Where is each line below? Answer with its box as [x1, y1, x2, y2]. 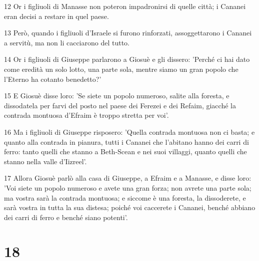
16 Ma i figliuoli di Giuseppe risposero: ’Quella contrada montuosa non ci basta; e [4, 126, 255, 137]
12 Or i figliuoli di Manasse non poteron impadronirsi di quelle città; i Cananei [4, 1, 246, 11]
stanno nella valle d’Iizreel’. [4, 156, 87, 166]
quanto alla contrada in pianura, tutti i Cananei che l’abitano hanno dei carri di [4, 136, 249, 147]
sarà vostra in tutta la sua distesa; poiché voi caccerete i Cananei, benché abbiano [4, 202, 255, 213]
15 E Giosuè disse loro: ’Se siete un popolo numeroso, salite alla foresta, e [4, 90, 229, 101]
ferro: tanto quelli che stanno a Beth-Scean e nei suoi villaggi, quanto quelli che [4, 146, 247, 157]
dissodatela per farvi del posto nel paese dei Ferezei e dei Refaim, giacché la [4, 100, 236, 110]
